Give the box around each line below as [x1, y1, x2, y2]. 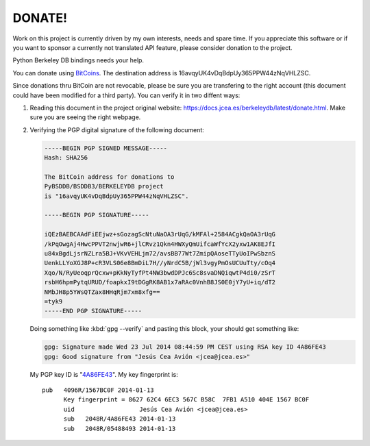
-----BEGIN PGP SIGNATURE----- [44, 211, 150, 219]
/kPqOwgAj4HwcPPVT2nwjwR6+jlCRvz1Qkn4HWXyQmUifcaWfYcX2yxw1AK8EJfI [44, 240, 276, 248]
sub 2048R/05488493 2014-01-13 [63, 425, 176, 432]
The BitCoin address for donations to [44, 173, 175, 181]
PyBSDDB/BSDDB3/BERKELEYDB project [44, 182, 164, 190]
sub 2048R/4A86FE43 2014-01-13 [63, 415, 176, 423]
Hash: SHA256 [44, 154, 88, 162]
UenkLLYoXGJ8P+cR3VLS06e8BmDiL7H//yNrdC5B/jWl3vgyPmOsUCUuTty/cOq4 [44, 259, 276, 267]
